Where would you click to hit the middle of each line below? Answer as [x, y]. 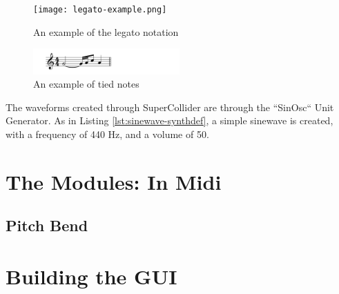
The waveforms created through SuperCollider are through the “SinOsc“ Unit [170, 107]
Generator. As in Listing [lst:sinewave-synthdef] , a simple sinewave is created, [169, 120]
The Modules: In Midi [114, 181]
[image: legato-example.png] [100, 10]
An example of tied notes [86, 84]
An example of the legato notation [106, 31]
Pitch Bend [47, 225]
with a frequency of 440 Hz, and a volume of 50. [107, 134]
